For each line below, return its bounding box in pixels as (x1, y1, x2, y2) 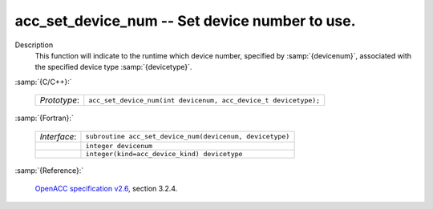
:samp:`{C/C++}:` (14, 77, 72, 86)
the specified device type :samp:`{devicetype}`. (34, 62, 192, 72)
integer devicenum (85, 141, 152, 150)
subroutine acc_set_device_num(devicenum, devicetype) (85, 132, 290, 140)
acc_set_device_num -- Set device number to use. (14, 12, 356, 30)
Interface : (39, 131, 77, 142)
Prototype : (39, 94, 80, 106)
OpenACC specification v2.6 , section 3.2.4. (34, 183, 178, 193)
